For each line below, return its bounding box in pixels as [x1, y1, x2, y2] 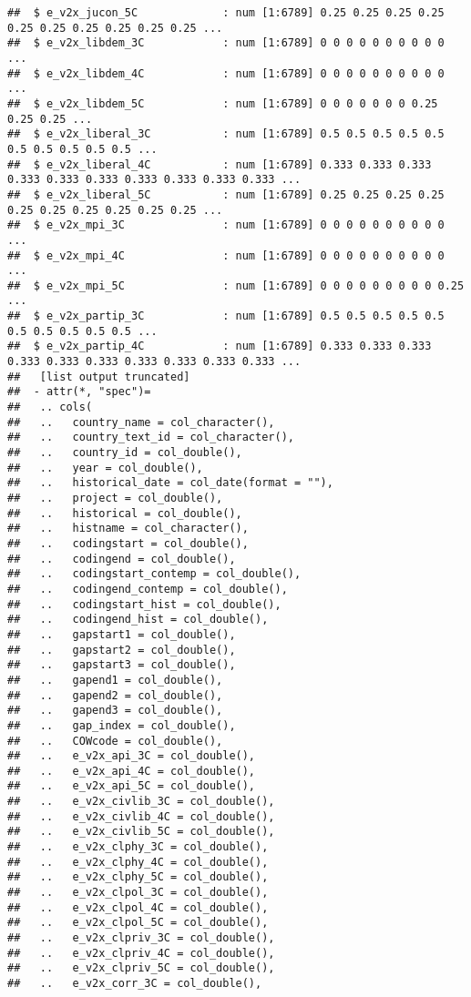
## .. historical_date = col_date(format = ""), [7, 476, 333, 490]
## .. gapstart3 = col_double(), [7, 658, 236, 672]
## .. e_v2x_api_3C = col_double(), [7, 749, 256, 763]
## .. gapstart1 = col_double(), [7, 627, 236, 641]
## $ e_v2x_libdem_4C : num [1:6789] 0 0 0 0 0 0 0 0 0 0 [7, 66, 445, 80]
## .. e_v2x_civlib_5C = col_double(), [7, 825, 275, 839]
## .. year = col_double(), [7, 461, 203, 474]
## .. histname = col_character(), [7, 522, 249, 535]
